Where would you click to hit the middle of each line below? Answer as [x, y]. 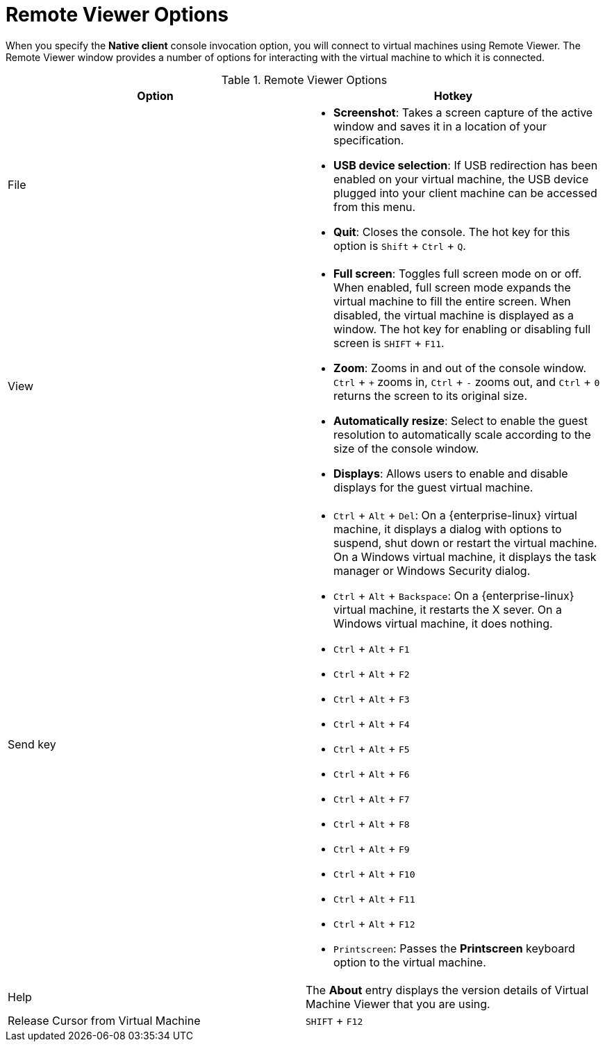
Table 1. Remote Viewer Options [304, 79]
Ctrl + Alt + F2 [372, 673]
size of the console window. [406, 448]
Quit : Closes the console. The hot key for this [452, 232]
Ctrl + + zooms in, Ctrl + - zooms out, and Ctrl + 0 [467, 382]
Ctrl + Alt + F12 [374, 923]
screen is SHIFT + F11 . [389, 343]
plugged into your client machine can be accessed [465, 193]
